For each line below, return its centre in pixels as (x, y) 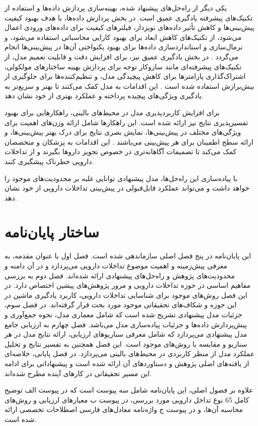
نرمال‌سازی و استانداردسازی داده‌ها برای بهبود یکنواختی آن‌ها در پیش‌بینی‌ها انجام (124, 47)
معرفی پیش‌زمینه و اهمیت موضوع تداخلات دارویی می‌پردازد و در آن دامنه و (116, 265)
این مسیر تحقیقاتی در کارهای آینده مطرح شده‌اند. (78, 373)
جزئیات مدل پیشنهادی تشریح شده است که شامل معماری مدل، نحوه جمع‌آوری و (124, 314)
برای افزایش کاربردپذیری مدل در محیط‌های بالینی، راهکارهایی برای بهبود (112, 112)
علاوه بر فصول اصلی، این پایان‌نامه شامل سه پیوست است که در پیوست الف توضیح (129, 390)
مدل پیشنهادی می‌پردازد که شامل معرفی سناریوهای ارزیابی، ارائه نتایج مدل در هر (126, 334)
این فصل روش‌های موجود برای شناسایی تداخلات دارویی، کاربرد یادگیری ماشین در (126, 295)
